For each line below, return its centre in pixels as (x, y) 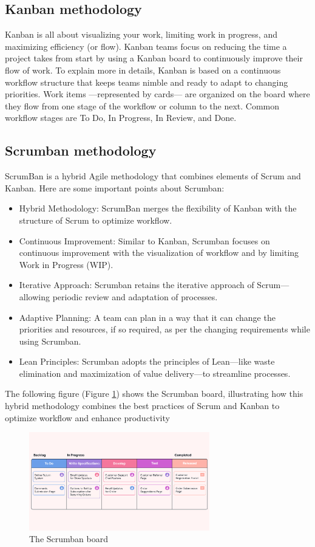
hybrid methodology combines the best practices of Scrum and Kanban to (142, 406)
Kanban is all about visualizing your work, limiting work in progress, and (141, 34)
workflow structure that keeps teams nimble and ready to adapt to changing (147, 82)
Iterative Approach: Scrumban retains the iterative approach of (137, 285)
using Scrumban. (50, 341)
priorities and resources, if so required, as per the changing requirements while (164, 329)
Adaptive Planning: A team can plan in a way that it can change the (147, 317)
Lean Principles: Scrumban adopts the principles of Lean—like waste (147, 361)
